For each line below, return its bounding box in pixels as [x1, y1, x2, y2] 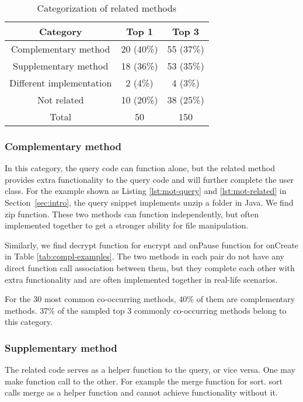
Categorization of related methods [37, 1, 176, 15]
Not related [37, 93, 84, 106]
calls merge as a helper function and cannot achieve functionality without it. [5, 386, 278, 398]
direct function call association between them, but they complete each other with [5, 261, 295, 273]
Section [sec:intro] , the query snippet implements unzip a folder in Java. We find [5, 196, 294, 208]
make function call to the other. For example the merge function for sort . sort [5, 375, 283, 387]
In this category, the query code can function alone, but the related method [5, 162, 275, 174]
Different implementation [9, 76, 112, 89]
